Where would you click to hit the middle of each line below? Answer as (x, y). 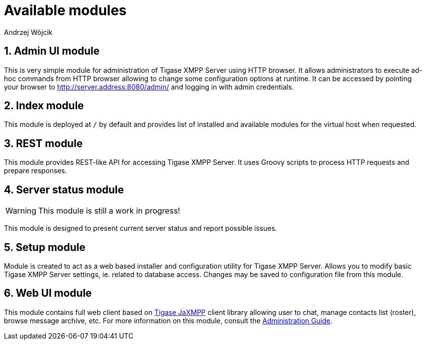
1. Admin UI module (52, 51)
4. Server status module (64, 189)
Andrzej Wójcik (28, 32)
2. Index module (44, 106)
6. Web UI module (48, 293)
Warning (21, 211)
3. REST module (43, 143)
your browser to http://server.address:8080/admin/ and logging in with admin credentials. (149, 87)
